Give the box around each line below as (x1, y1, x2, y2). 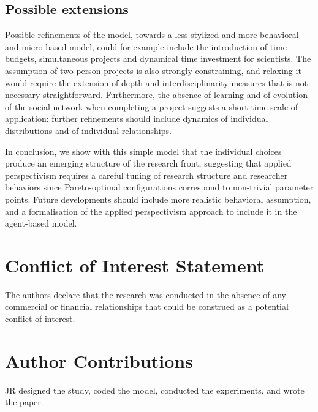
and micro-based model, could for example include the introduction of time (5, 40, 287, 53)
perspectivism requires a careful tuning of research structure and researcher (5, 168, 288, 181)
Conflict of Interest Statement (5, 252, 265, 277)
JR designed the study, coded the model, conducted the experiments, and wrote (5, 383, 305, 396)
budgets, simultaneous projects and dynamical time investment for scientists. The (5, 52, 311, 65)
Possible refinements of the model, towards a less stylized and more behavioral (5, 28, 299, 41)
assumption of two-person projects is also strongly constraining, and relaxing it (5, 64, 301, 77)
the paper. (5, 395, 44, 408)
